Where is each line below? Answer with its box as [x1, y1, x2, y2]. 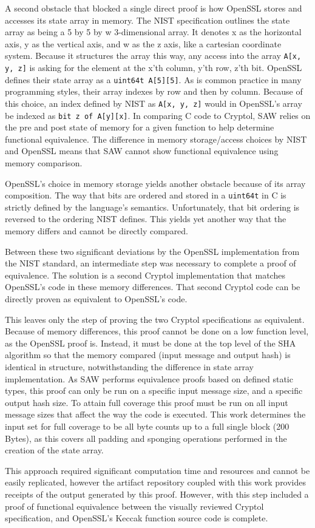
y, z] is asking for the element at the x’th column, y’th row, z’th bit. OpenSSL [5, 61, 302, 74]
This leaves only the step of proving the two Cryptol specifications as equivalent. [5, 313, 305, 325]
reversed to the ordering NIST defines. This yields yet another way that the [5, 212, 286, 225]
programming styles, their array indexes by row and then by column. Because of [5, 85, 303, 98]
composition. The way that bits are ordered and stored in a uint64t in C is [5, 189, 286, 201]
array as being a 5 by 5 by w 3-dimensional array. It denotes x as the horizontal [5, 25, 302, 38]
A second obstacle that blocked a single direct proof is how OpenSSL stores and [5, 2, 302, 14]
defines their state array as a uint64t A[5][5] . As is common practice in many [5, 73, 302, 86]
